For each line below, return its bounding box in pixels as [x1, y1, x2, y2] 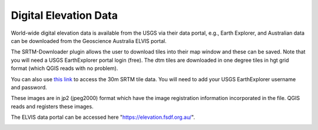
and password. [11, 84, 47, 91]
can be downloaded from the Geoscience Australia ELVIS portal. [11, 37, 167, 44]
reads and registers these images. [11, 103, 94, 110]
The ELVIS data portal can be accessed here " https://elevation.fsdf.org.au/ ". [11, 114, 196, 121]
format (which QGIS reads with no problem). [11, 65, 118, 72]
